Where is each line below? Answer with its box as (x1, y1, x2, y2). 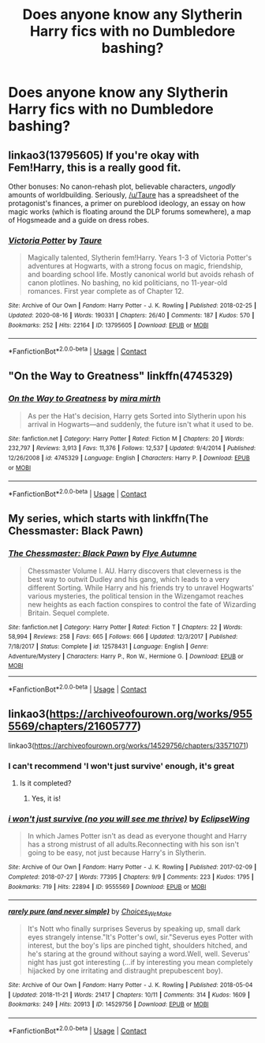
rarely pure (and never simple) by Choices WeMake (8, 906, 172, 918)
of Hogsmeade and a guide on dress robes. (8, 216, 150, 224)
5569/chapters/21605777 (8, 720, 138, 733)
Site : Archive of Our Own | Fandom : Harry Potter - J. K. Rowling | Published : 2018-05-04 (8, 981, 253, 989)
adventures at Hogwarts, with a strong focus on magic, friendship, (27, 261, 243, 271)
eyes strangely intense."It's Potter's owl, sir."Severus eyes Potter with (27, 932, 254, 942)
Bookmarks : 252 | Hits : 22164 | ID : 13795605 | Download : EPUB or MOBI (8, 321, 209, 329)
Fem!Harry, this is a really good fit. (8, 160, 181, 174)
